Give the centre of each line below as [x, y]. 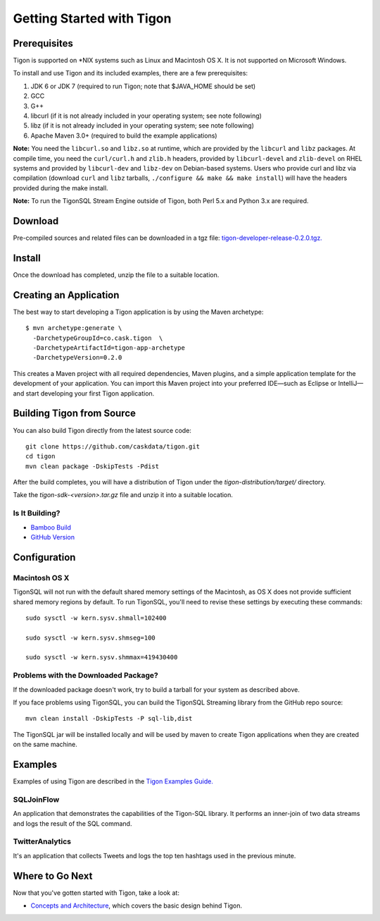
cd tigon [40, 456]
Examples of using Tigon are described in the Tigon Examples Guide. [113, 781]
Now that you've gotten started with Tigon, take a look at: [96, 893]
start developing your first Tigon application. [90, 393]
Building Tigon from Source [75, 414]
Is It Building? [37, 513]
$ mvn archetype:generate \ [74, 328]
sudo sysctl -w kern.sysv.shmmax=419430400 [102, 657]
